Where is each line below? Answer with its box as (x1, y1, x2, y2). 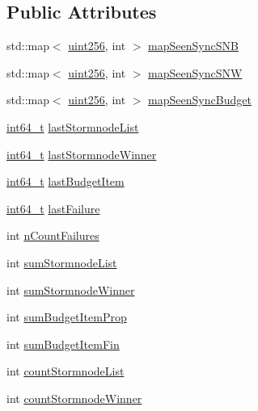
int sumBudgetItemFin (6, 335, 120, 352)
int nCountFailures (6, 227, 99, 244)
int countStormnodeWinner (6, 389, 142, 406)
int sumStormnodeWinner (6, 281, 135, 298)
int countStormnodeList (6, 363, 125, 380)
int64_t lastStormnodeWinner (6, 145, 157, 162)
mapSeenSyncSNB (148, 37, 239, 54)
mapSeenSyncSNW (148, 64, 243, 81)
